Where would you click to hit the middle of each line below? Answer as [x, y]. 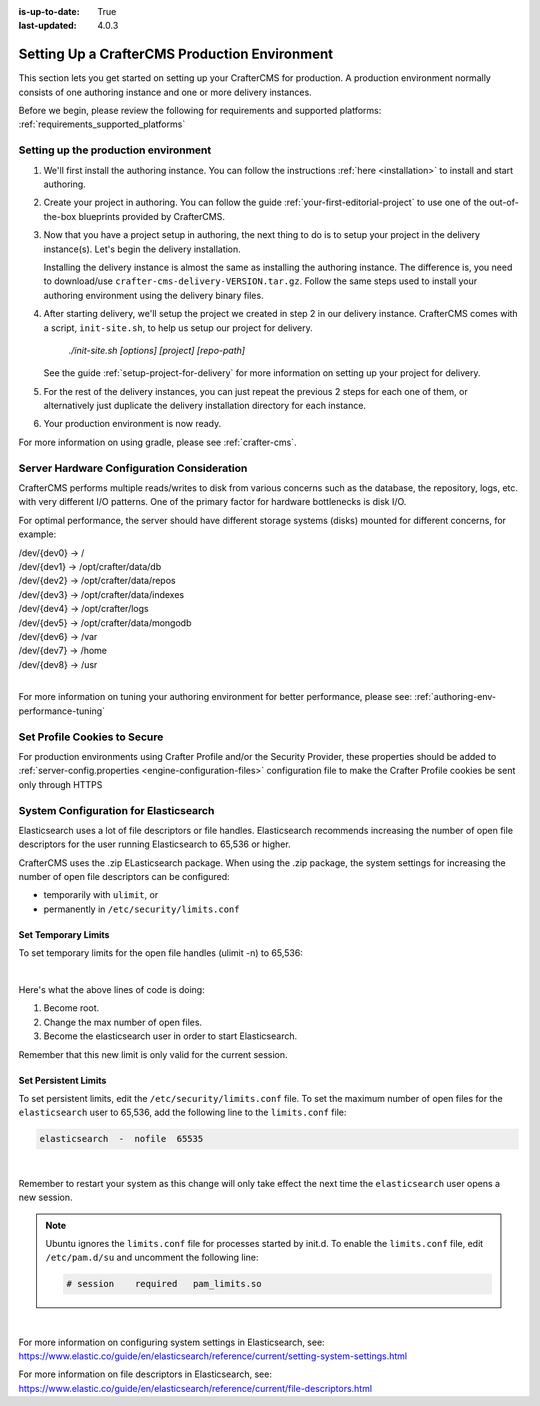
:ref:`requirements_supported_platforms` [102, 124]
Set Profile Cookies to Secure [91, 737]
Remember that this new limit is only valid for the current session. [153, 1054]
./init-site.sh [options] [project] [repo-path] [156, 350]
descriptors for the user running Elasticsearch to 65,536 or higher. [154, 844]
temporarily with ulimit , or [101, 895]
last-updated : [47, 26]
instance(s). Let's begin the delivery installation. [142, 249]
